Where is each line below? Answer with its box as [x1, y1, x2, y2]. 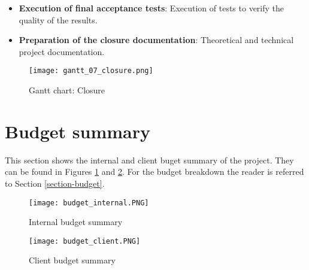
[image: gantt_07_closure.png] [29, 66, 153, 75]
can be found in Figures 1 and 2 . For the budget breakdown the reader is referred [5, 165, 304, 178]
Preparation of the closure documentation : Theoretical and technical [19, 34, 294, 46]
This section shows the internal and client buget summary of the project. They [5, 153, 294, 166]
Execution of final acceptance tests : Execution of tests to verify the [19, 2, 284, 14]
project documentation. [19, 45, 105, 57]
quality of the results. [19, 13, 98, 26]
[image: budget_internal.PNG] [29, 198, 149, 207]
